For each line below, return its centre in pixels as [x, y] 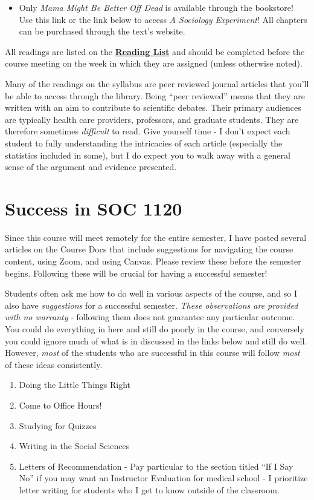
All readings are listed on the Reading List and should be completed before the [155, 51]
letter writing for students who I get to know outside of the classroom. [149, 489]
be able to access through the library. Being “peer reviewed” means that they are [155, 95]
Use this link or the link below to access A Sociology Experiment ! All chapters [163, 19]
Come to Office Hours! [60, 405]
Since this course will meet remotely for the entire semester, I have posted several [156, 237]
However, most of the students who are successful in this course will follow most [152, 353]
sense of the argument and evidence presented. [91, 167]
